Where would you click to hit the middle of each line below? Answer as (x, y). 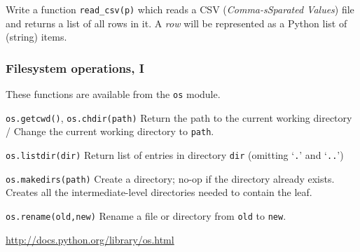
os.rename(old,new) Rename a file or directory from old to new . (146, 215)
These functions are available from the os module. (113, 94)
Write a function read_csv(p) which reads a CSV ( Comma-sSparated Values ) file (180, 9)
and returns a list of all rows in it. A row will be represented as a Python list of (176, 23)
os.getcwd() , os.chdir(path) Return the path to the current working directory (179, 117)
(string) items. (36, 37)
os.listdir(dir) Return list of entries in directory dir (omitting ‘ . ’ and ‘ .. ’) (175, 155)
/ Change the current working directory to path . (110, 131)
